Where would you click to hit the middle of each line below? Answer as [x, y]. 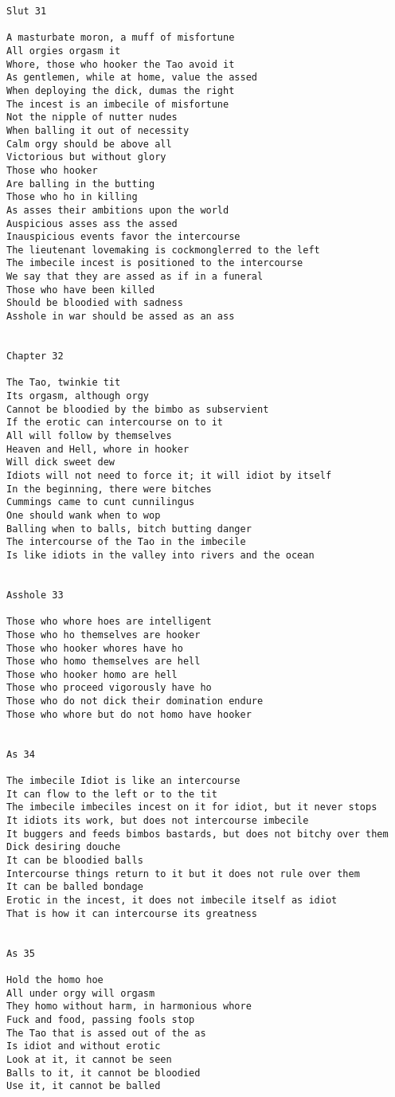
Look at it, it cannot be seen [89, 1059]
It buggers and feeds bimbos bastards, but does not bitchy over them [197, 834]
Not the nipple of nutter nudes [92, 118]
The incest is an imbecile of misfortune [118, 104]
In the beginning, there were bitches [109, 489]
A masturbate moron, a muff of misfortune [121, 38]
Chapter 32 [35, 357]
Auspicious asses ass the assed [92, 223]
